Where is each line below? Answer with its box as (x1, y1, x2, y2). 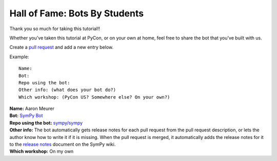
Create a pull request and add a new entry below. (9, 44, 114, 51)
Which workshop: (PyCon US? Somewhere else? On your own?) (18, 94, 170, 100)
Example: (9, 54, 29, 60)
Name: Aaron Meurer (9, 105, 55, 112)
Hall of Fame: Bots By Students (9, 8, 144, 19)
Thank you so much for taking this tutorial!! (9, 26, 100, 32)
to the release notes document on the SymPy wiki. (9, 141, 116, 148)
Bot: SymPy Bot (9, 112, 43, 119)
